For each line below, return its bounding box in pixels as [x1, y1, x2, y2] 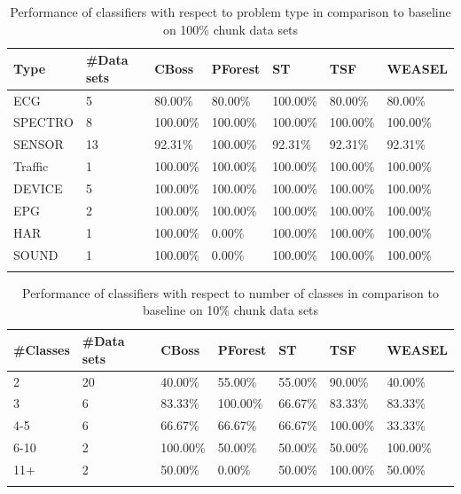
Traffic [13, 157, 49, 176]
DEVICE [13, 179, 63, 197]
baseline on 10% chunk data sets [142, 301, 319, 319]
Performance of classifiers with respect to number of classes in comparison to [22, 283, 439, 302]
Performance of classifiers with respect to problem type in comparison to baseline [10, 3, 451, 20]
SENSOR [13, 135, 64, 153]
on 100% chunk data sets [162, 20, 299, 38]
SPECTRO [13, 113, 74, 131]
